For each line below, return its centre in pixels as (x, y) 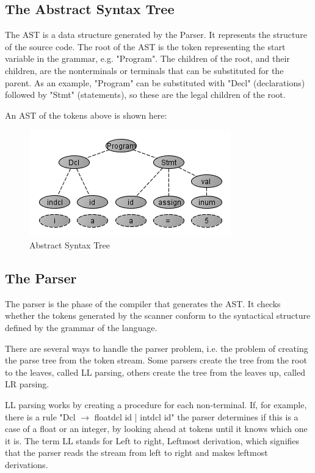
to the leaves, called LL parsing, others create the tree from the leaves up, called (155, 372)
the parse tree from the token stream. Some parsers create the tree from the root (156, 360)
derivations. (27, 464)
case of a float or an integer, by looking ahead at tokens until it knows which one (156, 429)
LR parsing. (27, 384)
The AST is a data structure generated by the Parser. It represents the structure (156, 35)
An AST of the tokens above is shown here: (86, 115)
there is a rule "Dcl (40, 416)
